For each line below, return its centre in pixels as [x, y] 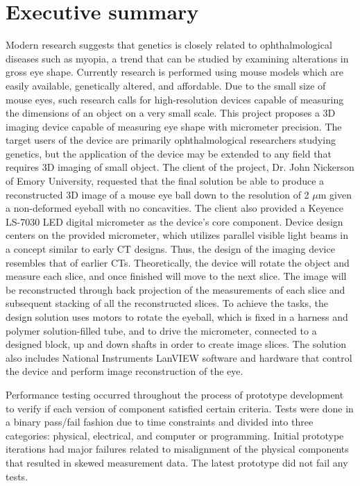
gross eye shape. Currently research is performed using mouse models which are [174, 72]
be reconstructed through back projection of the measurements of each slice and [175, 289]
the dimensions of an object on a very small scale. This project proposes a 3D [171, 113]
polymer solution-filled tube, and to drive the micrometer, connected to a [161, 330]
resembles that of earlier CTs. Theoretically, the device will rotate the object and [178, 262]
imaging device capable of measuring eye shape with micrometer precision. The [174, 126]
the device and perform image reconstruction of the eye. [125, 371]
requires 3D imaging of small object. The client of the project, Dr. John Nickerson [180, 167]
